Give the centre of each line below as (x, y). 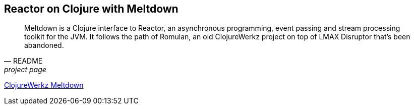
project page (25, 70)
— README (23, 61)
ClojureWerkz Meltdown (44, 85)
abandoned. (44, 45)
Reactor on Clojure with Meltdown (91, 9)
